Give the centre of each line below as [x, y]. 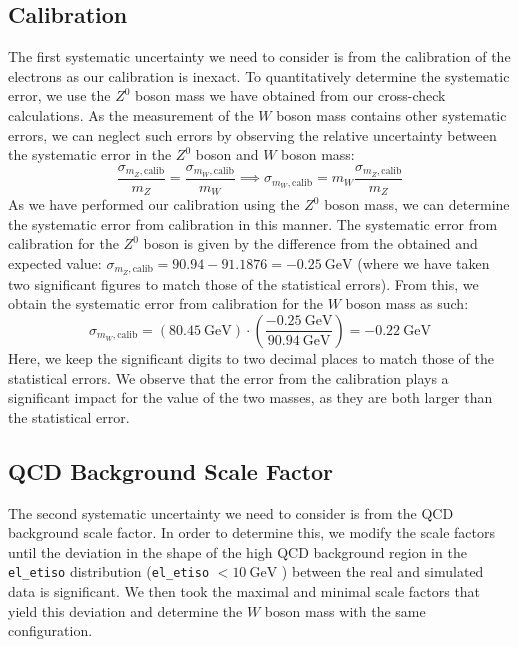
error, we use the [59, 95]
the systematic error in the [90, 154]
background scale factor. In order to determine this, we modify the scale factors [252, 532]
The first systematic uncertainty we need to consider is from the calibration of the [259, 56]
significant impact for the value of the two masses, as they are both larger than [250, 397]
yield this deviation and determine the [125, 610]
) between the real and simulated [382, 571]
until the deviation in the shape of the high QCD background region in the [237, 551]
